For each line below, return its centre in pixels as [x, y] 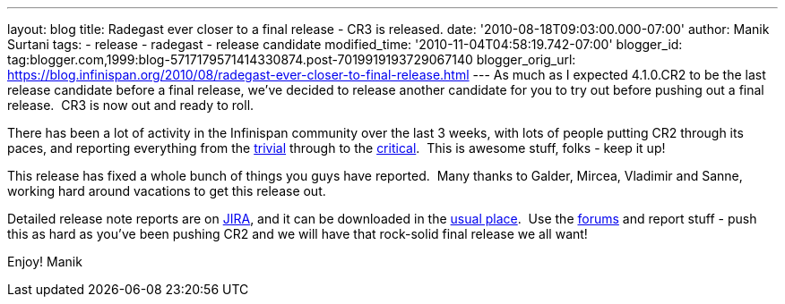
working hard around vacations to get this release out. [167, 191]
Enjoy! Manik [45, 262]
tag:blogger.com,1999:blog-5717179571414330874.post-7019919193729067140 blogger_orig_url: [292, 59]
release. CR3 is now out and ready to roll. [131, 105]
